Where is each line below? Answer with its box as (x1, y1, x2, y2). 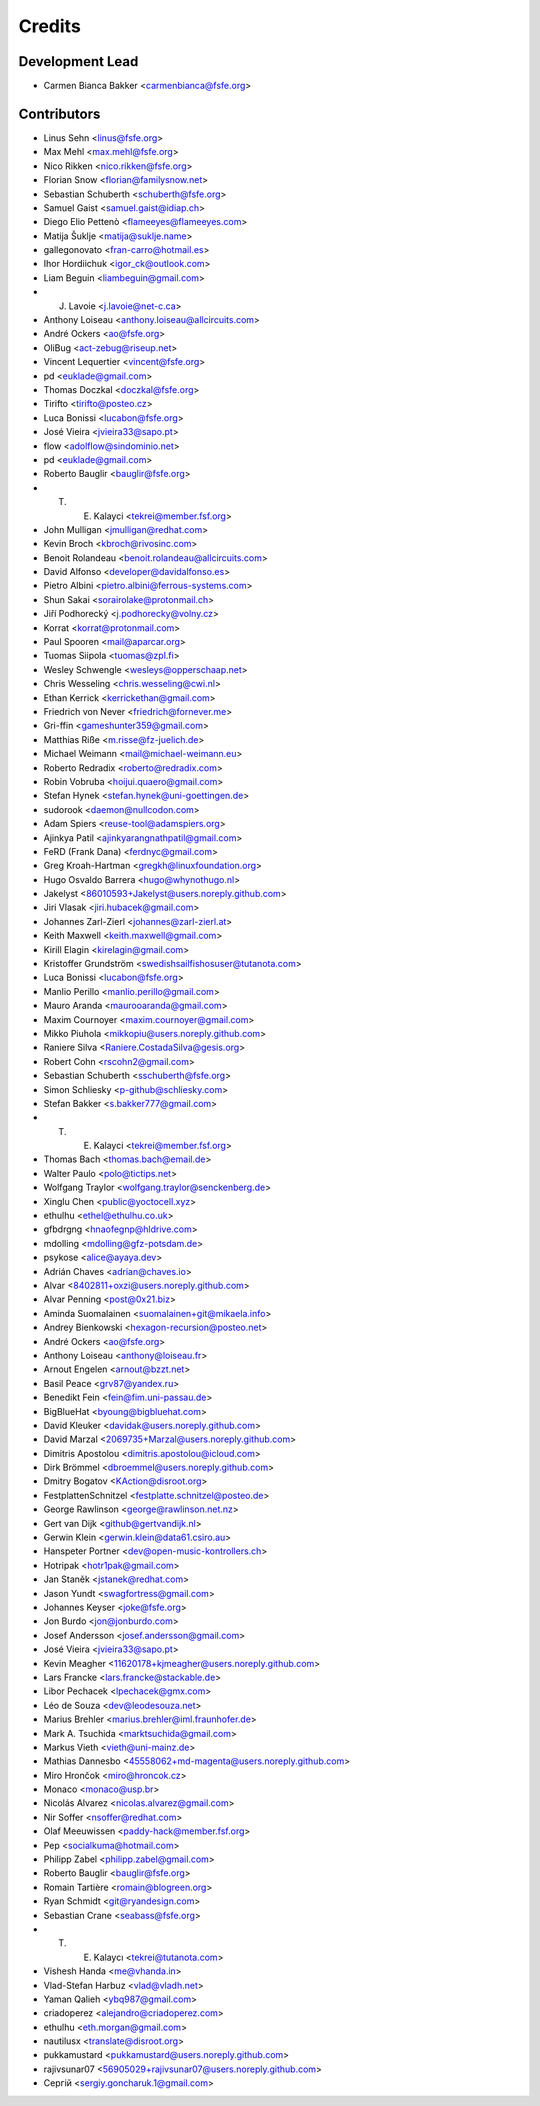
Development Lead (18, 53, 139, 70)
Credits (18, 15, 82, 37)
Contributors (18, 105, 101, 122)
